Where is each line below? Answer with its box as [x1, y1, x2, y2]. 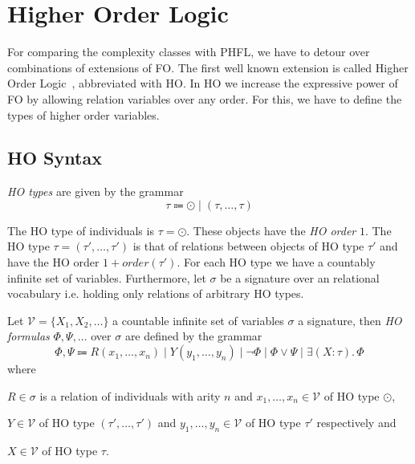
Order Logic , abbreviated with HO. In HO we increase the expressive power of [7, 75, 398, 92]
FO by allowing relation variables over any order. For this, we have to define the [7, 90, 402, 107]
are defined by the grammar [124, 328, 262, 344]
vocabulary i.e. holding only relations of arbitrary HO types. [7, 285, 304, 302]
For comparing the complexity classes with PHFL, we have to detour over [7, 43, 370, 60]
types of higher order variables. [7, 106, 160, 123]
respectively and [316, 414, 397, 431]
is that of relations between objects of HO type [132, 238, 364, 254]
